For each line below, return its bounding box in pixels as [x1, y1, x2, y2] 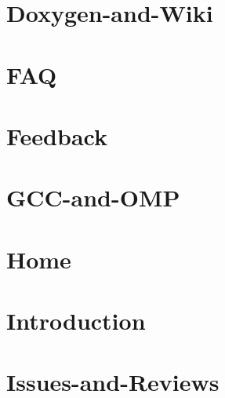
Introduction [6, 305, 146, 337]
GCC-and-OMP [6, 181, 180, 214]
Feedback [6, 119, 107, 152]
